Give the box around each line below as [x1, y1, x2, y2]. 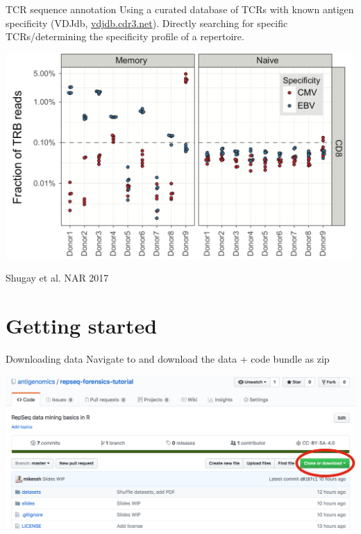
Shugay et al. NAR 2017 [6, 270, 109, 285]
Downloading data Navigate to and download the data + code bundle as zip [6, 351, 330, 365]
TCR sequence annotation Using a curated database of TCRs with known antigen [6, 2, 354, 16]
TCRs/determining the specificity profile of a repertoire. [6, 29, 244, 44]
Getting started [6, 311, 158, 339]
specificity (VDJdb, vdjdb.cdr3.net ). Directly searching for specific [6, 15, 288, 30]
